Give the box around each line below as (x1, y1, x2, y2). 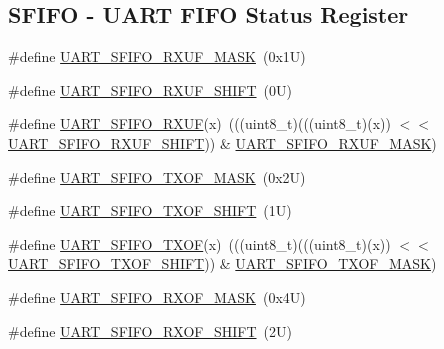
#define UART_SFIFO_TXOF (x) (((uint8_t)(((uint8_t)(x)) (8, 233, 391, 254)
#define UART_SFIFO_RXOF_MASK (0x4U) (8, 286, 306, 307)
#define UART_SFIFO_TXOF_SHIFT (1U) (8, 200, 292, 221)
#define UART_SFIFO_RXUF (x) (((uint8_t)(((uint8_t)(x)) (8, 113, 391, 134)
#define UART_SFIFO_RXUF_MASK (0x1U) (8, 46, 306, 67)
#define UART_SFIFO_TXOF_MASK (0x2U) (8, 166, 306, 187)
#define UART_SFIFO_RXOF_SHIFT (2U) (8, 320, 292, 341)
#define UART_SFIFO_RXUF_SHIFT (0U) (8, 79, 292, 100)
